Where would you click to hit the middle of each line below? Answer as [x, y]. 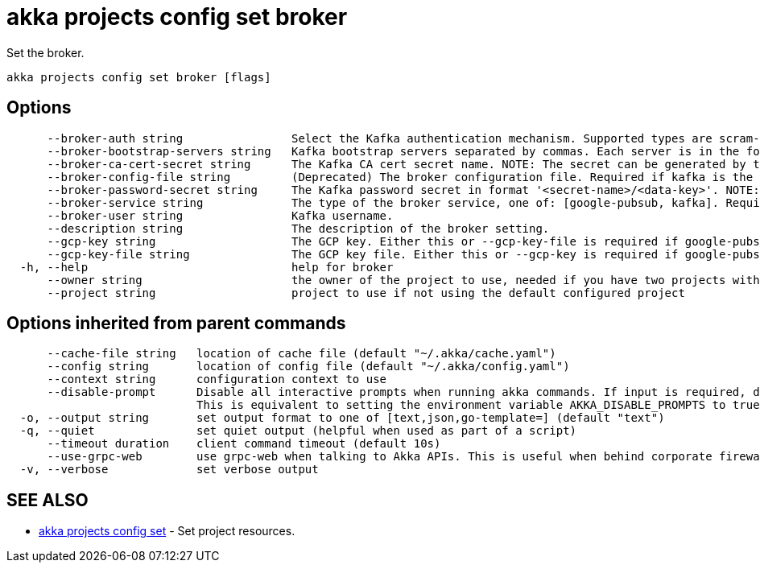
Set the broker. [45, 52]
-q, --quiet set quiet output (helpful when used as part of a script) [298, 431]
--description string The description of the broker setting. [298, 228]
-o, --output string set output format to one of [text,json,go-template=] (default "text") [342, 418]
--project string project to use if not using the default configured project [366, 293]
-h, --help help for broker [207, 267]
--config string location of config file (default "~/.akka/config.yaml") [308, 367]
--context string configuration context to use [217, 379]
